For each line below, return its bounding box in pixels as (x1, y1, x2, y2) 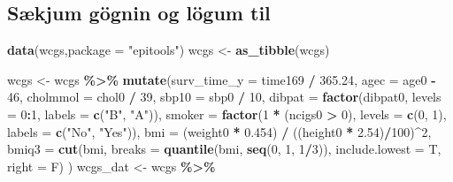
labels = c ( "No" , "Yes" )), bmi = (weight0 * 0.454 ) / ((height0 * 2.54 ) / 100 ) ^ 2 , (7, 122, 432, 140)
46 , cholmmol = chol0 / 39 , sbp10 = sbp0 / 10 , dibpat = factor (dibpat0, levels (7, 87, 441, 106)
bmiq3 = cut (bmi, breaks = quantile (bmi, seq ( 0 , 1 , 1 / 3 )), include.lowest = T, (7, 140, 441, 158)
